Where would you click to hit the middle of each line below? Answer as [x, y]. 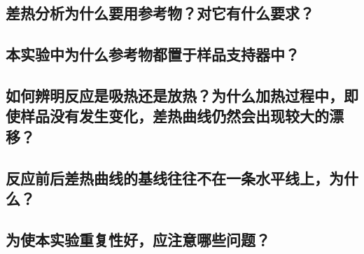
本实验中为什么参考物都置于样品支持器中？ [153, 54]
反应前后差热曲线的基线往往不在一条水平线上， [167, 177]
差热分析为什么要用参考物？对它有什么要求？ [160, 13]
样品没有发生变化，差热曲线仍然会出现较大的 [174, 116]
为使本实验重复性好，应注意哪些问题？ [138, 239]
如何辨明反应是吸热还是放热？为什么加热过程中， [175, 95]
